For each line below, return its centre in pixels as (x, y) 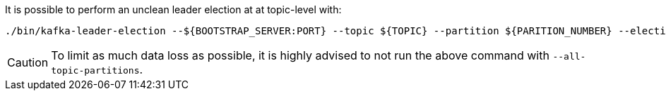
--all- (569, 56)
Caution (28, 62)
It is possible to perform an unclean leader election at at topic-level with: (173, 9)
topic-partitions (95, 70)
